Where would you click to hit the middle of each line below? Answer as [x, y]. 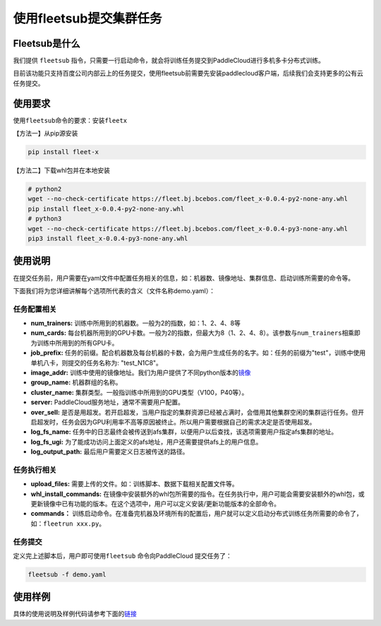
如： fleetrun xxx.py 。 [68, 524]
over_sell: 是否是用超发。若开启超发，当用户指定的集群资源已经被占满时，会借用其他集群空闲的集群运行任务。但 [194, 412]
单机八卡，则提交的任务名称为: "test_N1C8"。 [96, 362]
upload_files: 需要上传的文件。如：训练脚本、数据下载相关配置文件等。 [134, 484]
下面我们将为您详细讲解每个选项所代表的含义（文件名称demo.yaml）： [114, 290]
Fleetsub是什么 [47, 43]
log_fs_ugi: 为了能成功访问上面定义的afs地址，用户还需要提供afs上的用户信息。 [146, 442]
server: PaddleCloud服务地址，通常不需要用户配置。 [108, 402]
